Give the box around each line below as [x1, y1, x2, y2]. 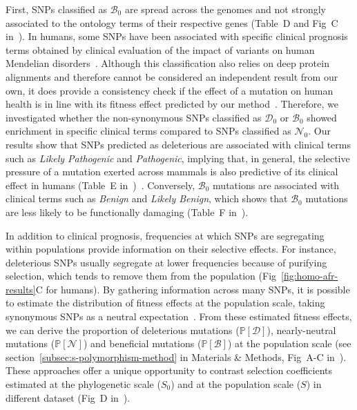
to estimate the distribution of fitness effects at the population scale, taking [6, 295, 325, 310]
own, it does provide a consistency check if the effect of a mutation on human [6, 83, 334, 97]
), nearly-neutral [267, 322, 336, 337]
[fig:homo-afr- [281, 269, 338, 283]
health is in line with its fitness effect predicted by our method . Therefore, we [6, 97, 338, 111]
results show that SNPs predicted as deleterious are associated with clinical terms [6, 137, 351, 151]
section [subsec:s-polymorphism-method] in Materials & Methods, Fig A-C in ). [6, 349, 347, 364]
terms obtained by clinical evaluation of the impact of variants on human [6, 42, 315, 57]
